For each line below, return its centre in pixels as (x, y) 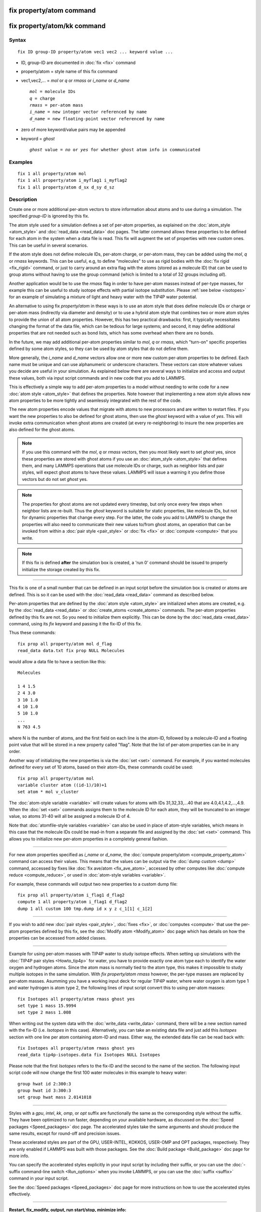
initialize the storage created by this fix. (61, 569)
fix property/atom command (52, 10)
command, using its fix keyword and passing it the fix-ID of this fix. (75, 624)
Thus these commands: (32, 633)
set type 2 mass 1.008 (44, 1013)
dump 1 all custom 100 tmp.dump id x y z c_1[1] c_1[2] (85, 909)
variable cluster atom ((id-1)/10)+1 (62, 785)
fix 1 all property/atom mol (52, 174)
